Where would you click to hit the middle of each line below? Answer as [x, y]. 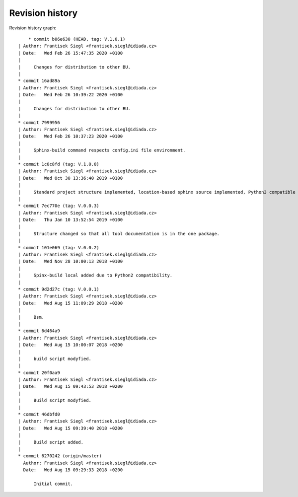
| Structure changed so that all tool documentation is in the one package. [119, 234]
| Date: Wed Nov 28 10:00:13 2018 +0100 [71, 261]
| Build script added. [51, 442]
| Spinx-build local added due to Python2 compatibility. [95, 275]
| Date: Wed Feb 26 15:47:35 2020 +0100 [71, 53]
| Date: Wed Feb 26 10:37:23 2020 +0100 [71, 136]
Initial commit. [53, 484]
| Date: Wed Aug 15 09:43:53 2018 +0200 [71, 387]
